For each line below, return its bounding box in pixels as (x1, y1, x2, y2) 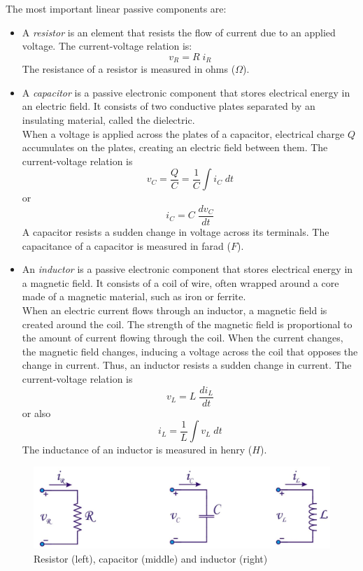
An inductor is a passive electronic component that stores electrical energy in (22, 262, 353, 276)
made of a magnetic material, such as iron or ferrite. (22, 289, 246, 304)
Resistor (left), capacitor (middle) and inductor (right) (34, 551, 268, 565)
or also (22, 405, 51, 420)
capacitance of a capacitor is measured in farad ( (22, 238, 231, 253)
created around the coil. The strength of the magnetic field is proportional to (22, 316, 353, 331)
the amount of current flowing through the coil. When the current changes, (22, 330, 343, 345)
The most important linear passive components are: (6, 1, 227, 15)
